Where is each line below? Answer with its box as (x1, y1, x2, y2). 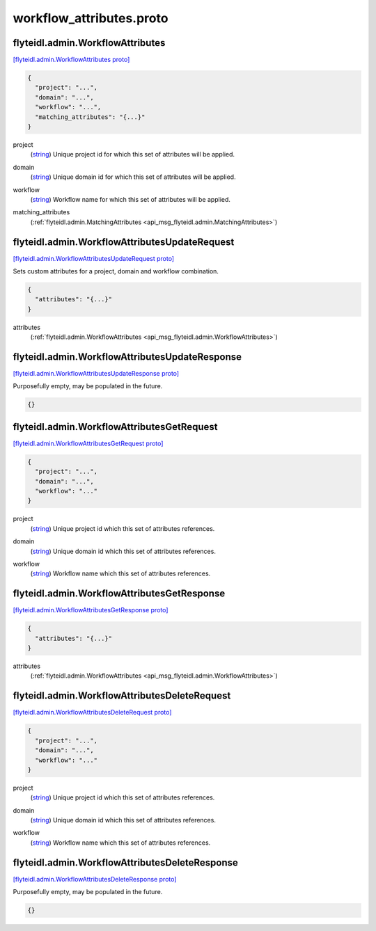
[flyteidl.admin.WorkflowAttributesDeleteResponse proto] (13, 875, 177, 883)
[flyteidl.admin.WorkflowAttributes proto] (13, 56, 130, 64)
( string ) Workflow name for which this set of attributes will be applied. (30, 195, 231, 203)
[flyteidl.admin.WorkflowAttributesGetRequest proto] (13, 439, 164, 447)
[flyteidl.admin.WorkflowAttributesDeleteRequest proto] (13, 708, 172, 717)
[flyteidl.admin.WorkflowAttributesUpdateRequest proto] (13, 254, 174, 262)
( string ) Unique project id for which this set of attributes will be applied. (30, 150, 235, 159)
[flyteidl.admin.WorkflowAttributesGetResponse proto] (13, 606, 169, 614)
